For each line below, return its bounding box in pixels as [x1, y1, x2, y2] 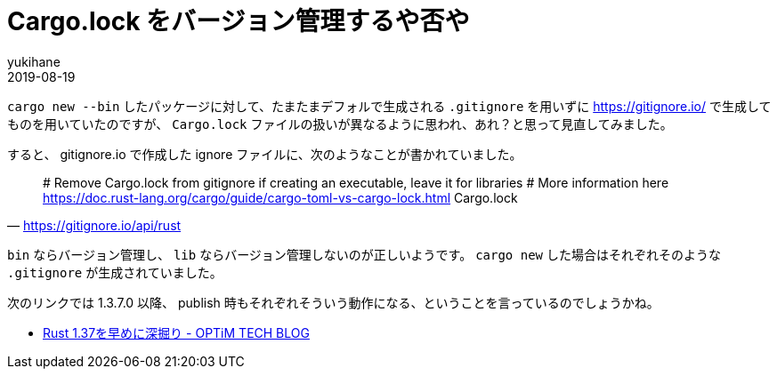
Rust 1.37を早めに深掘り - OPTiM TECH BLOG [43, 324, 310, 340]
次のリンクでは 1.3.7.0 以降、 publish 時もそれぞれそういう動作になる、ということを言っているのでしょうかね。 [7, 294, 660, 310]
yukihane [7, 53, 61, 69]
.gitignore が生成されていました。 [7, 264, 223, 280]
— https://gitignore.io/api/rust [7, 217, 182, 233]
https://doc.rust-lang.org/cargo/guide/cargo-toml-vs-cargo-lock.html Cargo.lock [43, 189, 518, 205]
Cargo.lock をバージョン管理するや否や [7, 6, 470, 36]
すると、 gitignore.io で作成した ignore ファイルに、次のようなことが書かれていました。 [7, 146, 522, 162]
